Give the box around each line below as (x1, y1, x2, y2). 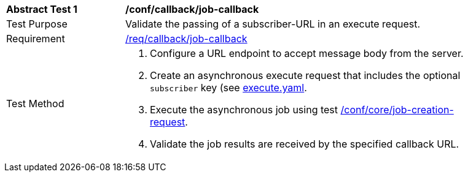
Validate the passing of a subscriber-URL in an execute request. (125, 18, 421, 30)
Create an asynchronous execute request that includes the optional (150, 69, 461, 81)
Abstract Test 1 (6, 3, 77, 15)
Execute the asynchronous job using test (150, 104, 338, 116)
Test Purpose (6, 18, 68, 30)
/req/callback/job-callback (125, 32, 248, 45)
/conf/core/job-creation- (340, 104, 454, 116)
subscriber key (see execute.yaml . (150, 81, 307, 94)
